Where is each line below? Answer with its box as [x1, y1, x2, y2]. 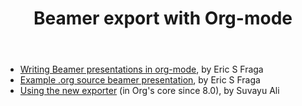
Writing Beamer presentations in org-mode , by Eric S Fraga [19, 63, 264, 76]
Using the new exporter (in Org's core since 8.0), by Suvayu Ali [19, 85, 280, 97]
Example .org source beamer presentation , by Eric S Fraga [19, 74, 261, 86]
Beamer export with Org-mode [33, 7, 293, 30]
